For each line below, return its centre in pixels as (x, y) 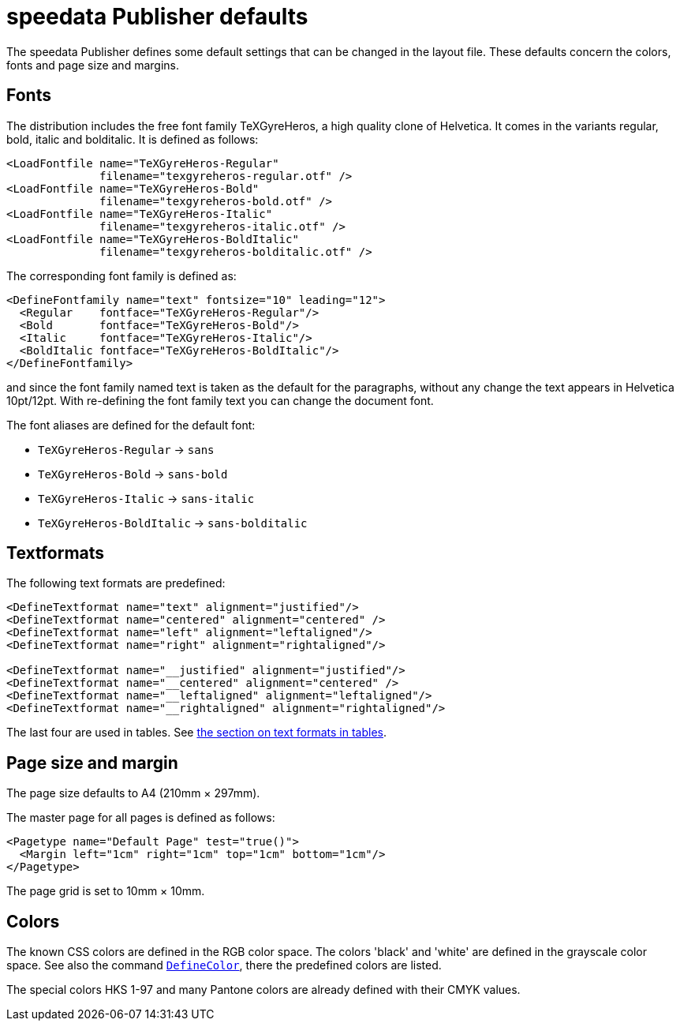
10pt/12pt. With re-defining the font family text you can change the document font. (220, 400)
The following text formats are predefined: (116, 583)
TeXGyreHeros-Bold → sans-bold (133, 474)
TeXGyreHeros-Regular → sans (126, 449)
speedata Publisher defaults (157, 17)
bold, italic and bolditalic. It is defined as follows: (133, 139)
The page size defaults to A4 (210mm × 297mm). (133, 793)
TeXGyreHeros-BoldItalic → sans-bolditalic (173, 523)
